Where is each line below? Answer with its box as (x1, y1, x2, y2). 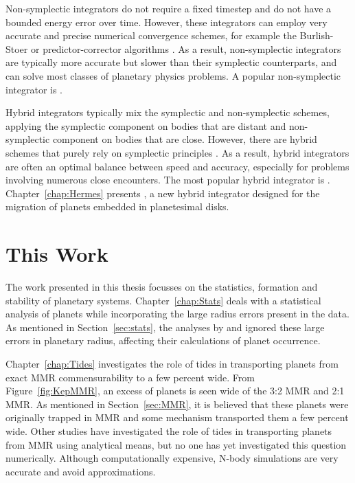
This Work (5, 240, 108, 268)
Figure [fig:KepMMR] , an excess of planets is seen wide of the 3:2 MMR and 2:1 (5, 383, 345, 398)
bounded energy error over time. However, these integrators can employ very (5, 14, 328, 29)
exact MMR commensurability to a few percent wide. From (5, 370, 255, 384)
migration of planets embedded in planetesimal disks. (5, 199, 229, 214)
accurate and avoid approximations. (5, 464, 156, 478)
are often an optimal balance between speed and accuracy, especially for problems (5, 159, 350, 173)
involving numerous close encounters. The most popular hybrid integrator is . (5, 172, 330, 187)
